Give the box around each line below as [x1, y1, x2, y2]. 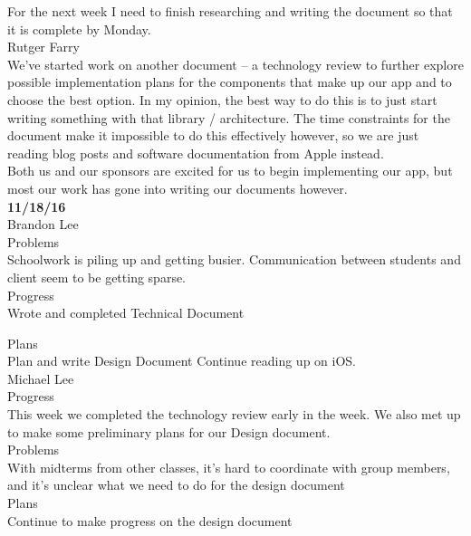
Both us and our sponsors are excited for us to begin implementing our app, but [7, 161, 453, 180]
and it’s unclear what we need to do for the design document [7, 475, 345, 494]
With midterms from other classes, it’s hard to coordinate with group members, [7, 457, 450, 476]
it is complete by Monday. [7, 19, 151, 38]
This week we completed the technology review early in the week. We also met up [7, 405, 461, 424]
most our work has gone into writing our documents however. [7, 178, 348, 197]
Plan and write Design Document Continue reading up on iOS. [7, 351, 356, 370]
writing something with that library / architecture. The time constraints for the [7, 108, 450, 127]
